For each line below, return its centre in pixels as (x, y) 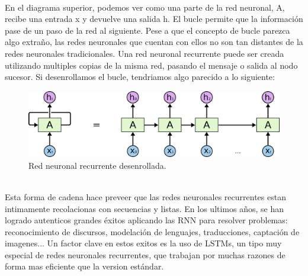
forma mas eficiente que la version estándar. (84, 266)
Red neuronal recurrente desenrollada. (97, 165)
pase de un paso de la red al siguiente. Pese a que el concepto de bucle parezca (147, 30)
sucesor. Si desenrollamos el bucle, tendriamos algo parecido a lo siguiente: (140, 77)
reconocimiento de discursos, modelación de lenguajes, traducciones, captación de (152, 231)
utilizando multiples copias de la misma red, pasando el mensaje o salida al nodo (151, 65)
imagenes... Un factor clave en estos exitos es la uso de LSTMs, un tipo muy (143, 243)
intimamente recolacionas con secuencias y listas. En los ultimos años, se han (145, 208)
